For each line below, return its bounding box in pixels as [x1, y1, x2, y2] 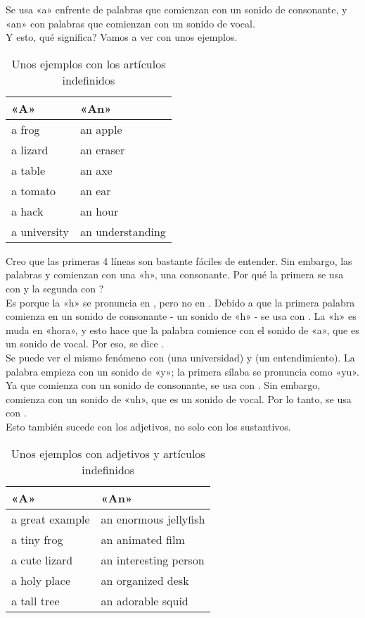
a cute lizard [11, 551, 73, 568]
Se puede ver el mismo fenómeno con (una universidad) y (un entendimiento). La [6, 350, 355, 364]
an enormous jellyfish [101, 510, 205, 527]
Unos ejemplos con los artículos [11, 55, 166, 72]
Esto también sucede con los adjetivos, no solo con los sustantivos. [6, 419, 291, 433]
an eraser [79, 141, 125, 158]
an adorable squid [101, 592, 188, 609]
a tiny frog [11, 531, 63, 548]
